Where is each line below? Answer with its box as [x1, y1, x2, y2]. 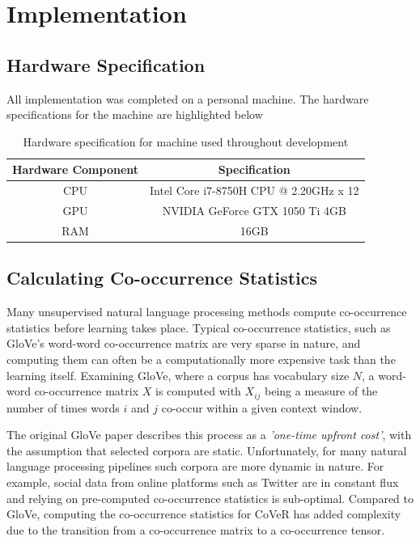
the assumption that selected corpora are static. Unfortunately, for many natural [6, 442, 407, 459]
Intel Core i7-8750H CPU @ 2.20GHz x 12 [150, 182, 359, 199]
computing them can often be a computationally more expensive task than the [6, 350, 396, 367]
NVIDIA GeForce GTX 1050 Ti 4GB [162, 202, 346, 219]
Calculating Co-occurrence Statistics [6, 265, 318, 290]
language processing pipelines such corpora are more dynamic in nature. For [6, 458, 384, 475]
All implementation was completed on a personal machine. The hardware [6, 90, 369, 107]
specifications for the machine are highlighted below [6, 106, 263, 123]
